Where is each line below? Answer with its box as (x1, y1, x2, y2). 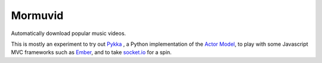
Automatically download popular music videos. (11, 30, 126, 37)
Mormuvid (11, 9, 64, 22)
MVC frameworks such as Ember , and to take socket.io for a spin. (11, 49, 172, 56)
